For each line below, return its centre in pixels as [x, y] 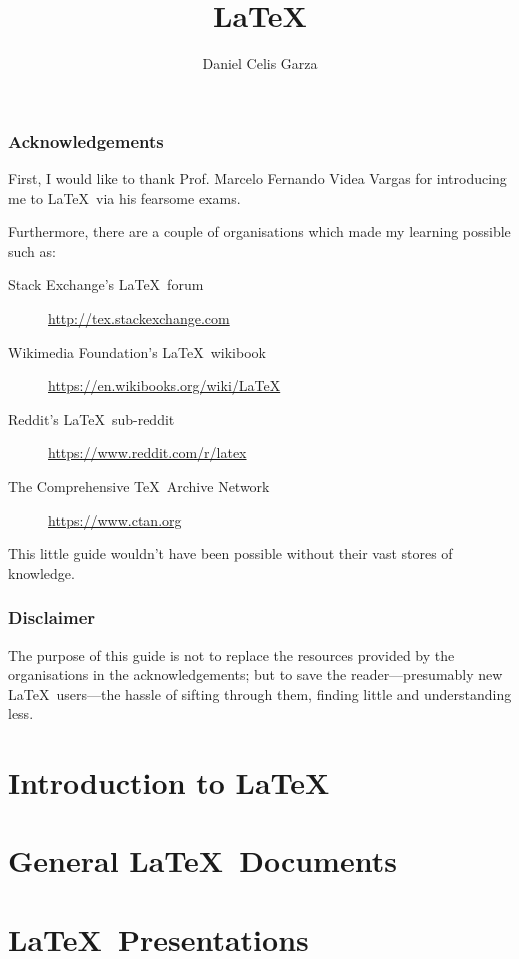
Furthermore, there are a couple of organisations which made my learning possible [259, 231]
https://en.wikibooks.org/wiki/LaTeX [164, 385]
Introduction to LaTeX [169, 782]
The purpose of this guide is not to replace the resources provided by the [231, 654]
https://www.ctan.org [115, 519]
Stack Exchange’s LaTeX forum [106, 284]
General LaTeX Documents [202, 860]
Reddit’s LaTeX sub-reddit [91, 418]
